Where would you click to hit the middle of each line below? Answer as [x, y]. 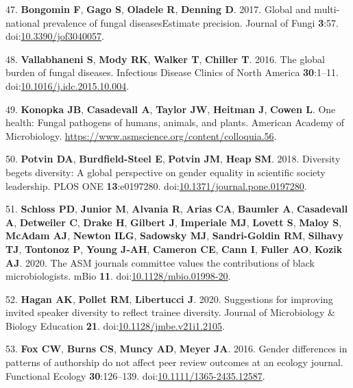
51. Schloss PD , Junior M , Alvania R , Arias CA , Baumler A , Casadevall [177, 209]
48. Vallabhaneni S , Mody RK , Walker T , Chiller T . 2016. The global [165, 59]
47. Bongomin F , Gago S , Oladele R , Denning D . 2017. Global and [158, 9]
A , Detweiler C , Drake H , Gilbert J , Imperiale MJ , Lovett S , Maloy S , [174, 222]
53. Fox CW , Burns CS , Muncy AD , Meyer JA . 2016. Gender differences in [176, 349]
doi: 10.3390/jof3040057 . [55, 36]
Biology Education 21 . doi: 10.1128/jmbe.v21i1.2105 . [115, 325]
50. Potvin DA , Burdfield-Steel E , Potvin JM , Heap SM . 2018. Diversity [173, 159]
